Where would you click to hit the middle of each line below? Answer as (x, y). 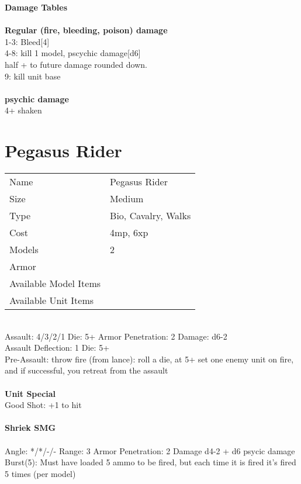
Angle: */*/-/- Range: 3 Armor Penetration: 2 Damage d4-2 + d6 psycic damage (150, 450)
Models (24, 250)
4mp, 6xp (129, 233)
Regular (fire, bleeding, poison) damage (86, 30)
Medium (127, 199)
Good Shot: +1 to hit (43, 405)
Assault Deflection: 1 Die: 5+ (57, 348)
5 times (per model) (40, 473)
